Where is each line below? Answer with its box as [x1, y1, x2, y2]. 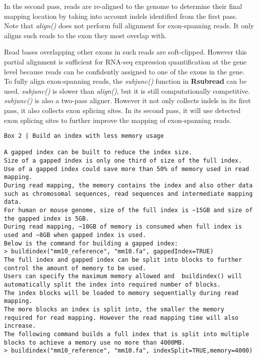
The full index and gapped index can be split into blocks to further [4, 256, 242, 263]
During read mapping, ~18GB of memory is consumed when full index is [4, 223, 242, 231]
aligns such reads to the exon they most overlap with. [4, 30, 167, 40]
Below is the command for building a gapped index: [4, 239, 178, 247]
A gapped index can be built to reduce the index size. [4, 149, 193, 156]
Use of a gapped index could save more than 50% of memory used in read [4, 165, 249, 173]
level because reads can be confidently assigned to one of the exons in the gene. [4, 66, 245, 76]
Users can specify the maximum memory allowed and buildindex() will [4, 273, 242, 280]
